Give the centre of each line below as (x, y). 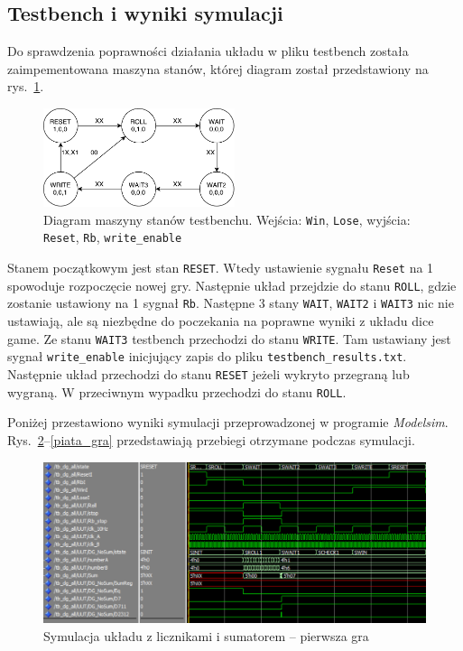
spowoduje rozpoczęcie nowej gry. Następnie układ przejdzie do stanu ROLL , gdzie (232, 285)
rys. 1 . (26, 86)
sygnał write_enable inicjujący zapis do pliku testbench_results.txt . (207, 356)
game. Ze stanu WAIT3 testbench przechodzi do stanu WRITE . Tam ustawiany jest (229, 338)
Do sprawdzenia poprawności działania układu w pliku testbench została (208, 51)
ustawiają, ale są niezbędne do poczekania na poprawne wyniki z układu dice (221, 321)
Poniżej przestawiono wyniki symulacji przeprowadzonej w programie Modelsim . (228, 422)
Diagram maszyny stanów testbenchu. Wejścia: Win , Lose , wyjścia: (227, 219)
